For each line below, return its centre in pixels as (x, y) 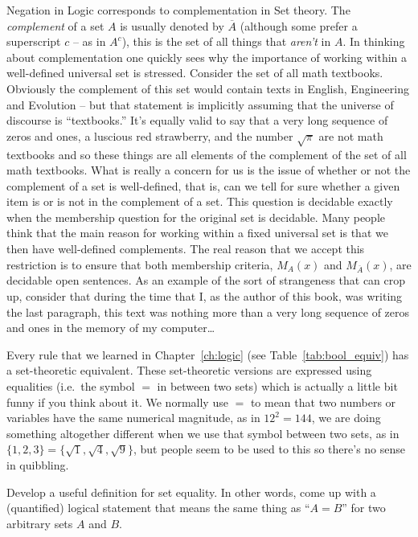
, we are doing (346, 418)
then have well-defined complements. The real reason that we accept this (186, 249)
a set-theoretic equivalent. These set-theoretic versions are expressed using (189, 370)
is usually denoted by (172, 25)
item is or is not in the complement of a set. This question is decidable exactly (200, 201)
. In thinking (374, 41)
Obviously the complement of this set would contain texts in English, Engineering (208, 88)
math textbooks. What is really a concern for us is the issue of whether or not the (209, 170)
